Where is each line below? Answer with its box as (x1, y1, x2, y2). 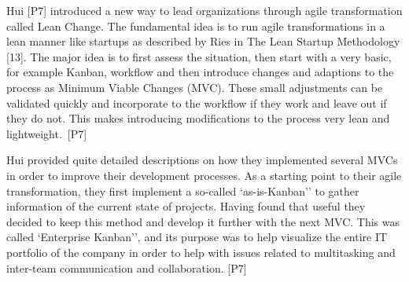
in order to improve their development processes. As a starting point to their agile (6, 167, 402, 183)
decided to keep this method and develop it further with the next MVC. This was (6, 213, 400, 229)
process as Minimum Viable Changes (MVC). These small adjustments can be (6, 79, 383, 95)
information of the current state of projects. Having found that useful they (6, 198, 366, 214)
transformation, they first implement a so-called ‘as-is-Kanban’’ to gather (6, 182, 359, 199)
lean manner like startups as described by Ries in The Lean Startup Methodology (6, 33, 400, 49)
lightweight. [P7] (6, 125, 87, 141)
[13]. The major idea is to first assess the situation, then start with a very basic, (6, 48, 392, 64)
